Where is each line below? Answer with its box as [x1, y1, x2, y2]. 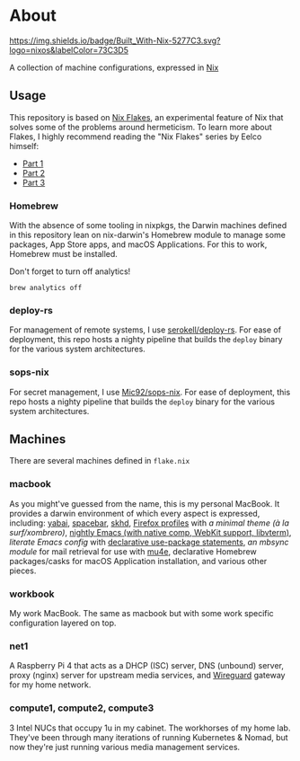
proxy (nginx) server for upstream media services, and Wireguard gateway [9, 670, 286, 681]
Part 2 [22, 167, 46, 178]
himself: [9, 140, 40, 151]
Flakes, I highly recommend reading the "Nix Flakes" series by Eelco [9, 131, 262, 142]
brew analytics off [9, 284, 83, 293]
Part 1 [22, 158, 44, 169]
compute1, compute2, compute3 [9, 702, 154, 714]
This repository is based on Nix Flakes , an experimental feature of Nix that [9, 111, 284, 122]
